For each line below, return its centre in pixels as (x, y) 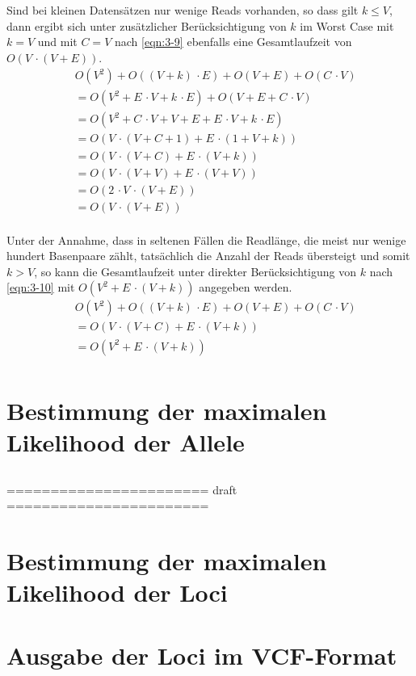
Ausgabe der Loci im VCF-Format (202, 655)
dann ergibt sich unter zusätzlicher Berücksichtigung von (147, 25)
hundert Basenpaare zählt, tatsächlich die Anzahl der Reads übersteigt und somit (208, 256)
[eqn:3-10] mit (41, 287)
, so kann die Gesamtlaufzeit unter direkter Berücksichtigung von (195, 271)
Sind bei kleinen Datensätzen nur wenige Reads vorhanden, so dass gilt (183, 10)
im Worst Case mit (347, 25)
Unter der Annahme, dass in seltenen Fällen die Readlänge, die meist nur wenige (206, 239)
